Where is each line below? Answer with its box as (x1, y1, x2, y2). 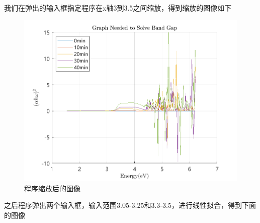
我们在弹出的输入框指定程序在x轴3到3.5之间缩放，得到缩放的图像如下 (4, 3, 232, 13)
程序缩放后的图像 (24, 183, 80, 193)
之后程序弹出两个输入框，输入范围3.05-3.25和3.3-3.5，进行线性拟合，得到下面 (4, 200, 256, 210)
